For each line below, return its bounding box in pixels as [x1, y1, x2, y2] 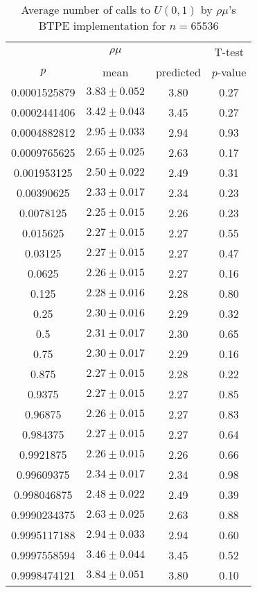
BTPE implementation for [38, 17, 166, 33]
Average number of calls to [21, 1, 150, 17]
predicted [155, 64, 201, 80]
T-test [214, 44, 244, 60]
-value [217, 64, 247, 80]
